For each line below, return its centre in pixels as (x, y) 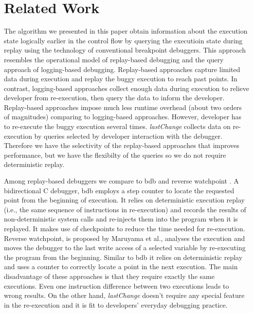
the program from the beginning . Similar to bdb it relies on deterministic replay (123, 257)
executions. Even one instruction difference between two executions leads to (117, 285)
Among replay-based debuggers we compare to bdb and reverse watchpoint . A (121, 181)
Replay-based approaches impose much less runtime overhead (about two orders (123, 107)
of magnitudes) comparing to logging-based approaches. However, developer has (123, 117)
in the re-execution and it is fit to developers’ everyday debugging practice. (116, 304)
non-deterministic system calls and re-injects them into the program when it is (121, 219)
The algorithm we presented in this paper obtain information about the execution (126, 31)
